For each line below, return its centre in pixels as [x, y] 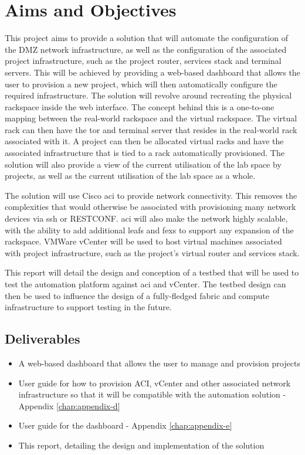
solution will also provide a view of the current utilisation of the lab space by [143, 164]
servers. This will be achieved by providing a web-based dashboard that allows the [152, 72]
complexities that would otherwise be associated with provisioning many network [150, 207]
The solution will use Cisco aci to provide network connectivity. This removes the [151, 195]
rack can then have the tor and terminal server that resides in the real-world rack [151, 129]
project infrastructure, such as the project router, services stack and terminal [143, 61]
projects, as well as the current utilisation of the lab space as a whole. [130, 176]
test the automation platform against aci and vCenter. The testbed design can [145, 284]
